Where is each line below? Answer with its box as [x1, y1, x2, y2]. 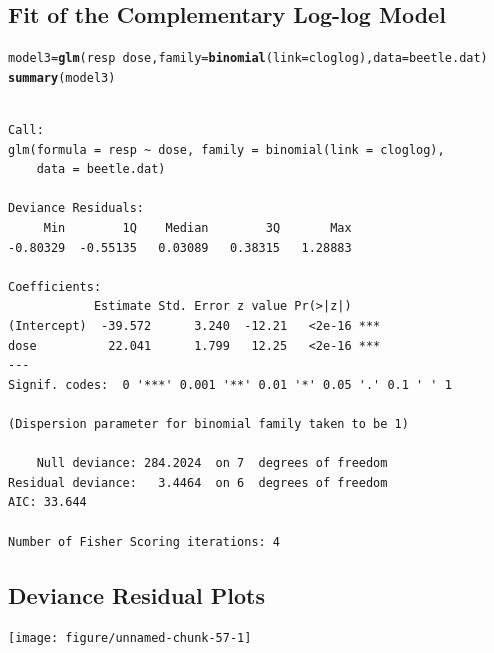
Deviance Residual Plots [8, 579, 265, 610]
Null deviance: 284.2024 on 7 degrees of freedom [36, 456, 388, 471]
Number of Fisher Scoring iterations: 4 [8, 534, 281, 549]
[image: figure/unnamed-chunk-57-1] [8, 631, 252, 646]
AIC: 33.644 [8, 495, 87, 510]
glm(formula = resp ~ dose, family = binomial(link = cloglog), [8, 142, 445, 157]
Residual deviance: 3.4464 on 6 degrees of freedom [8, 475, 388, 490]
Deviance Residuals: [8, 201, 145, 216]
